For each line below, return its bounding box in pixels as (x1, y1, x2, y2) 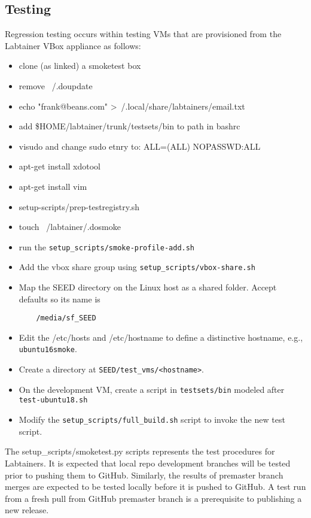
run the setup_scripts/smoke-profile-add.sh (19, 240, 195, 253)
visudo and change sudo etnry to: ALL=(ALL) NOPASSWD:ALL (19, 140, 261, 152)
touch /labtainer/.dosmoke (19, 220, 121, 233)
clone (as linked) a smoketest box (19, 59, 141, 72)
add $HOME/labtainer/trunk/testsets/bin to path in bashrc (19, 120, 240, 132)
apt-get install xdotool (19, 160, 101, 172)
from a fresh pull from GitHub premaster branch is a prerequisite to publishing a (5, 492, 302, 504)
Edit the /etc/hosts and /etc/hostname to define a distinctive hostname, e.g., (19, 331, 303, 343)
